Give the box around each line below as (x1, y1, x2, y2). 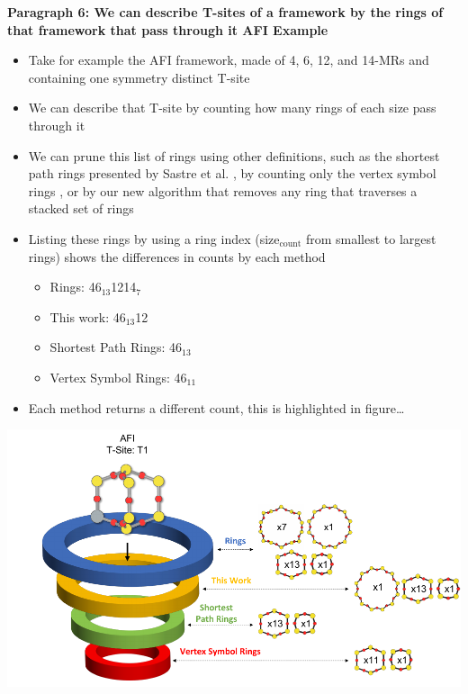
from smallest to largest (305, 229, 436, 248)
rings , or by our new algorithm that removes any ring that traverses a (28, 181, 418, 200)
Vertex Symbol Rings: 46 (49, 367, 187, 386)
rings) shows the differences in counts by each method (28, 247, 326, 266)
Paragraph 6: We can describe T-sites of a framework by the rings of (7, 3, 444, 21)
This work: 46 (49, 307, 126, 326)
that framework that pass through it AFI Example (7, 20, 328, 39)
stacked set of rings (28, 199, 134, 218)
